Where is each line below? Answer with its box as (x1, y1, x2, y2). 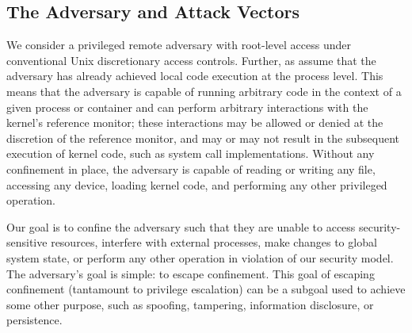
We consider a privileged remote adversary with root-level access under (6, 36, 351, 53)
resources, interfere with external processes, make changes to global (51, 234, 377, 251)
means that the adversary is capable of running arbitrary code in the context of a (6, 82, 402, 99)
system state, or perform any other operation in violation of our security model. (6, 249, 394, 266)
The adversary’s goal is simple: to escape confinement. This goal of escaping (6, 265, 375, 281)
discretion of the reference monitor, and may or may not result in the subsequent (6, 129, 399, 146)
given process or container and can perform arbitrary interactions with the (6, 98, 368, 115)
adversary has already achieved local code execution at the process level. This (6, 67, 383, 84)
